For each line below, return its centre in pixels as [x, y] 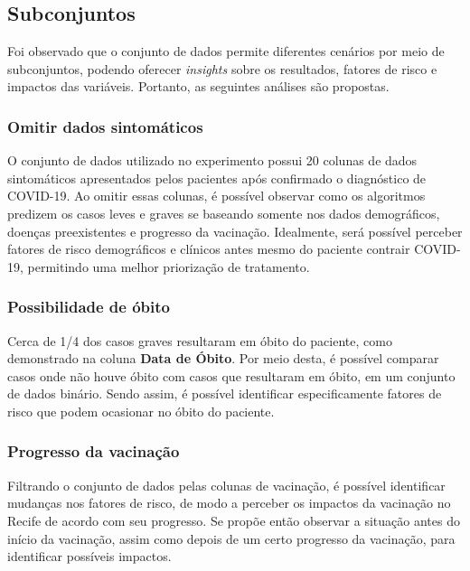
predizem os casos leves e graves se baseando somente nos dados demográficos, [224, 213]
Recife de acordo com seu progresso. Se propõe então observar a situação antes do [234, 520]
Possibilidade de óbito [89, 307]
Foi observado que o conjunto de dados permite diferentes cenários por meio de [226, 51]
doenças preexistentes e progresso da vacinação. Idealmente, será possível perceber [235, 231]
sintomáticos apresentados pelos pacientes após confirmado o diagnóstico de [217, 178]
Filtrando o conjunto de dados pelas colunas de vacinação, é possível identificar [226, 485]
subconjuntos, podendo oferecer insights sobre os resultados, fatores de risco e [222, 68]
